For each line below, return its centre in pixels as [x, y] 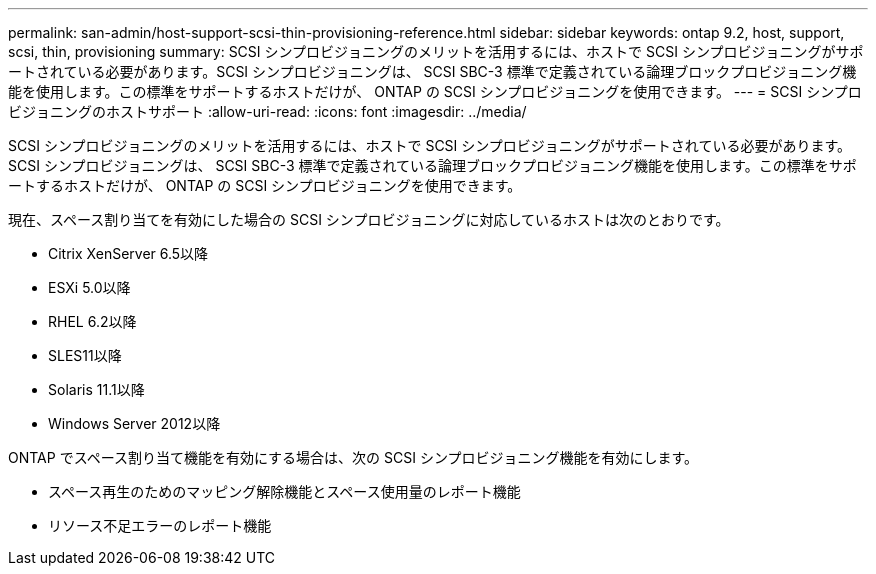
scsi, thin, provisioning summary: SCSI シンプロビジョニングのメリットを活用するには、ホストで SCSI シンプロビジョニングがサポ [436, 51]
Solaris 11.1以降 [96, 389]
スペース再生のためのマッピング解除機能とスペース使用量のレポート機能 [284, 491]
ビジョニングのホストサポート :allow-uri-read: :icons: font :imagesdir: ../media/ [267, 111]
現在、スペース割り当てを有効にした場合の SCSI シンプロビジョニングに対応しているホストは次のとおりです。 [369, 219]
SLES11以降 [85, 355]
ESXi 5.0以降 [89, 287]
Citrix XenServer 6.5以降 [128, 253]
